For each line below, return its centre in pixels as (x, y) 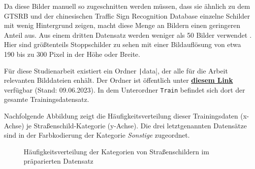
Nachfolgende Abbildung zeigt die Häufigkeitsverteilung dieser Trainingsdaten (121, 116)
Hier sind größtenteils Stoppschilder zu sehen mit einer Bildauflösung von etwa (123, 44)
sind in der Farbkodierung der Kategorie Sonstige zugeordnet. (97, 135)
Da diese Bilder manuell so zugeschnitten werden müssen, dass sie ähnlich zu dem (127, 6)
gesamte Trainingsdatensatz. (47, 99)
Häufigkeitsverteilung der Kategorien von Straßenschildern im (116, 151)
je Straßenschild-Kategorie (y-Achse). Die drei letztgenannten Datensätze (137, 125)
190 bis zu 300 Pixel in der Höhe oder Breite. (72, 54)
